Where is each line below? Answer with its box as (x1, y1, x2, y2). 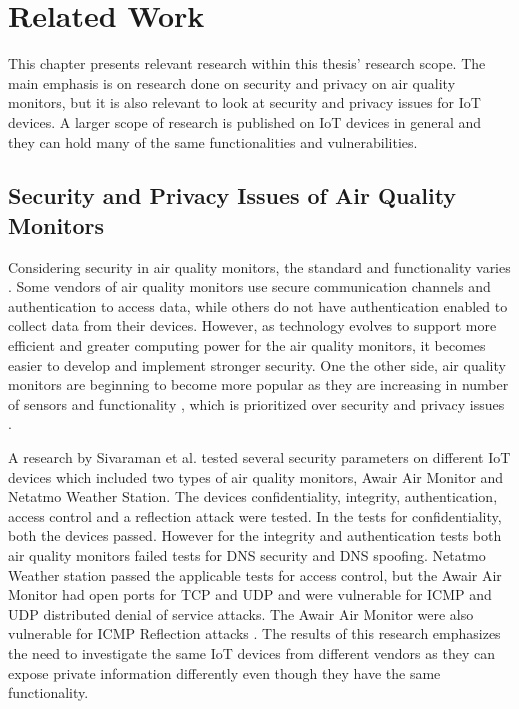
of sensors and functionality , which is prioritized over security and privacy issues (8, 393, 505, 414)
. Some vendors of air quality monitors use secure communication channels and (8, 276, 491, 297)
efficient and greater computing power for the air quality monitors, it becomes (8, 335, 486, 356)
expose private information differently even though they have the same (8, 662, 441, 683)
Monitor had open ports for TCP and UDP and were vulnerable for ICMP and (8, 584, 492, 605)
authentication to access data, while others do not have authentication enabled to (8, 295, 508, 316)
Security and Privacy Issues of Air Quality (8, 180, 457, 211)
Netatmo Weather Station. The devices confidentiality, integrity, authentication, (8, 486, 498, 507)
